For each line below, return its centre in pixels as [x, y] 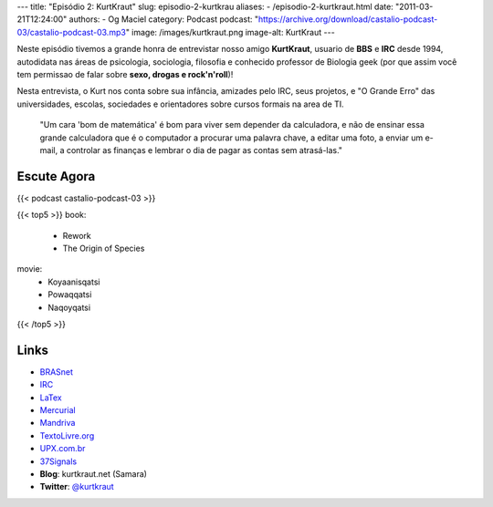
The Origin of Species [104, 248]
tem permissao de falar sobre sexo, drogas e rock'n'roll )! [125, 74]
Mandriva [58, 423]
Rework [77, 235]
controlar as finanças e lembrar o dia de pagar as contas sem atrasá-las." [204, 150]
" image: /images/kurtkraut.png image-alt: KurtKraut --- [230, 32]
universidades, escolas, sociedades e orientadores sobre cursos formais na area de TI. [180, 104]
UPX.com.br [63, 449]
